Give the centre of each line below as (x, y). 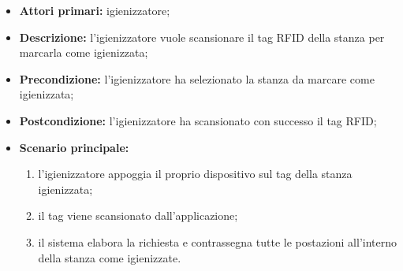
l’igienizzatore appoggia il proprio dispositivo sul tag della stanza (195, 174)
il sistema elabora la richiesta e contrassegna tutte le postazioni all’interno (218, 241)
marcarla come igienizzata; (84, 52)
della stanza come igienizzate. (110, 257)
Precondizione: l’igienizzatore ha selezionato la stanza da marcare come (197, 78)
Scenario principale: (74, 147)
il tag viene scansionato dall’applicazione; (138, 215)
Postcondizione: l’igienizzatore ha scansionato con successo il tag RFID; (198, 120)
